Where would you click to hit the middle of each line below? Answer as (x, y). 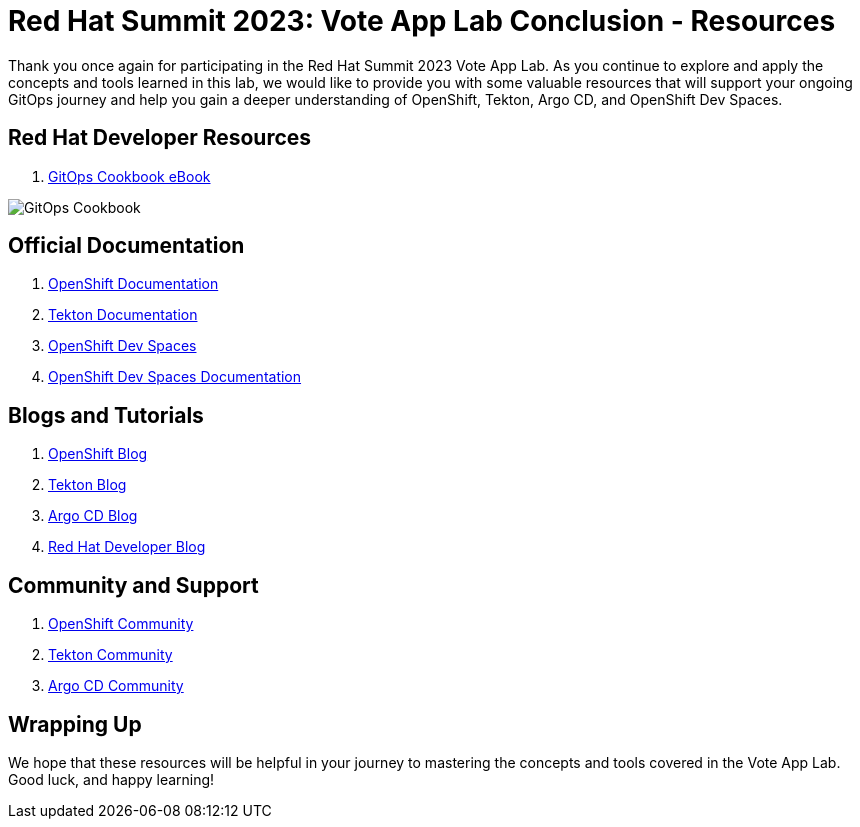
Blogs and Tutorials (106, 415)
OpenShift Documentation (133, 284)
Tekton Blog (87, 485)
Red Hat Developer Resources (160, 138)
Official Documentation (126, 246)
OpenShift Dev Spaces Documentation (175, 377)
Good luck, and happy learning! (111, 779)
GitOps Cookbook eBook (129, 176)
